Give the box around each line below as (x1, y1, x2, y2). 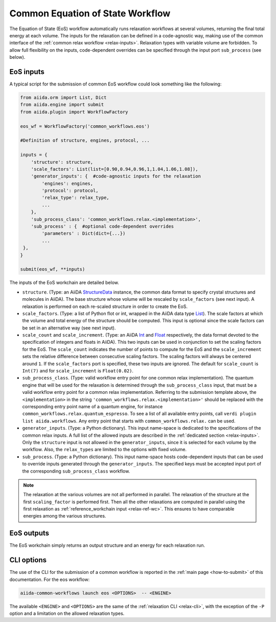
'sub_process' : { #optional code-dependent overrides (31, 224, 174, 230)
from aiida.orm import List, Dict (20, 95, 107, 100)
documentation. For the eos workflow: (9, 576, 90, 583)
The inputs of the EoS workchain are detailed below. (9, 279, 120, 286)
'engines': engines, (41, 181, 94, 186)
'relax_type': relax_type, (41, 195, 109, 201)
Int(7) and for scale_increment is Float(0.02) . (22, 368, 134, 374)
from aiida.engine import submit (20, 102, 104, 107)
